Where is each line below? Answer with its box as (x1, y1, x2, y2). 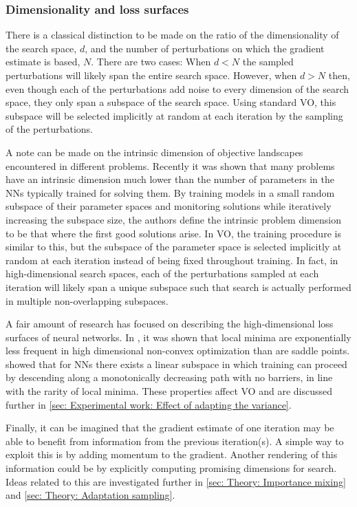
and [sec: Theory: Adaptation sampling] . (6, 488, 175, 502)
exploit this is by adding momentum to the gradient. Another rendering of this (6, 447, 338, 462)
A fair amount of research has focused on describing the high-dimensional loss (6, 316, 334, 331)
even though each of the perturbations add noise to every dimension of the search (6, 81, 349, 96)
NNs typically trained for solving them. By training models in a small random (6, 185, 335, 199)
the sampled (242, 54, 294, 69)
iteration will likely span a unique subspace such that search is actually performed (6, 279, 351, 294)
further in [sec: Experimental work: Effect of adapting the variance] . (6, 397, 292, 411)
